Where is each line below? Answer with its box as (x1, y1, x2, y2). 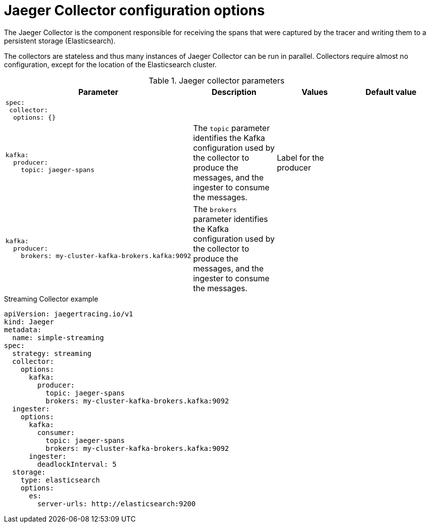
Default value (365, 87, 417, 97)
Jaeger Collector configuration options (4, 2, 265, 19)
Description (212, 87, 257, 97)
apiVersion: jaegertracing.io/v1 (4, 309, 133, 318)
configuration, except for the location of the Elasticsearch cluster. (4, 60, 217, 69)
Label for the (277, 152, 324, 163)
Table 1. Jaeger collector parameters (148, 75, 285, 86)
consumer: (37, 428, 75, 437)
